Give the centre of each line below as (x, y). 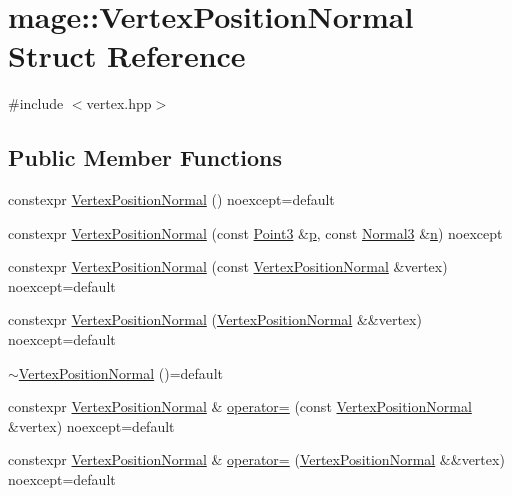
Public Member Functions (145, 157)
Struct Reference (127, 55)
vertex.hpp (119, 103)
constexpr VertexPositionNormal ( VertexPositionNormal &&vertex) (215, 319)
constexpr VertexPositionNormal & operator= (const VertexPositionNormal (240, 406)
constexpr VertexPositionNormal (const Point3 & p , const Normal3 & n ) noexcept (255, 232)
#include (36, 103)
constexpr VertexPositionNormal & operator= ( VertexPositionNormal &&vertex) (256, 459)
